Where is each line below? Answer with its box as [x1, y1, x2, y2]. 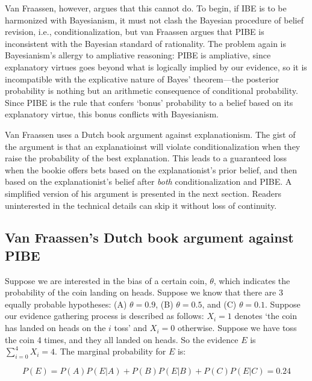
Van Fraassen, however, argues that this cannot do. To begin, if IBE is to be [5, 2, 287, 14]
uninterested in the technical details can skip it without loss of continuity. [5, 199, 277, 211]
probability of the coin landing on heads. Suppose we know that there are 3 [5, 286, 283, 299]
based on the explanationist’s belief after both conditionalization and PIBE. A [5, 175, 292, 188]
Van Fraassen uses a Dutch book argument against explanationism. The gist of [5, 128, 296, 140]
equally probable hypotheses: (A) [5, 297, 127, 310]
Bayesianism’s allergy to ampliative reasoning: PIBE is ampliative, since [5, 49, 271, 61]
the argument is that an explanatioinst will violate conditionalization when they [5, 140, 301, 152]
